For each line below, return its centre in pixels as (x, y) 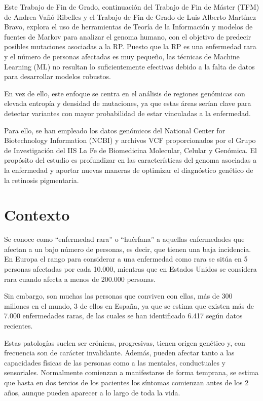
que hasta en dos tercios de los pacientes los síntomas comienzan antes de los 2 (126, 382)
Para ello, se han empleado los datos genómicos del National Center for (115, 130)
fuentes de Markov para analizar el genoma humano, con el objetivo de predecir (128, 36)
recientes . (18, 325)
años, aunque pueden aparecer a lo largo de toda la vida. (92, 392)
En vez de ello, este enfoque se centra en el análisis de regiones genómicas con (125, 93)
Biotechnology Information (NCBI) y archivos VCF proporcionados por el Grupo (130, 140)
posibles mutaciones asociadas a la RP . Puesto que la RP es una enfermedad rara (130, 46)
